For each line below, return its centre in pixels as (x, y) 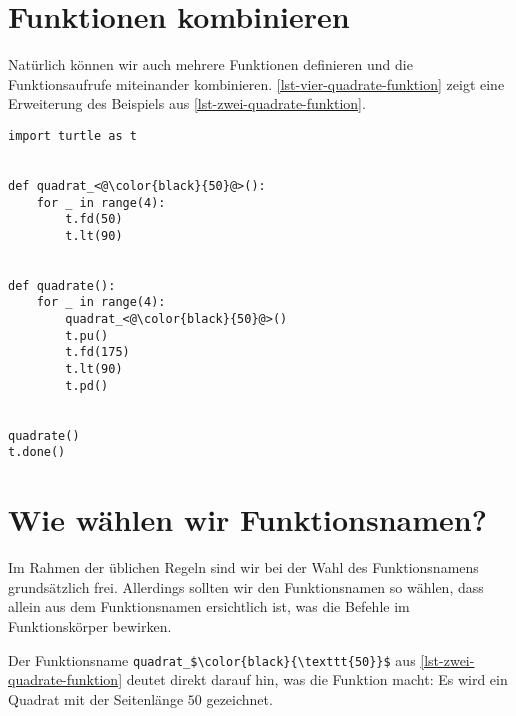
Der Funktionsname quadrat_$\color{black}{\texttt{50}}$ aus (212, 659)
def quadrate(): (62, 285)
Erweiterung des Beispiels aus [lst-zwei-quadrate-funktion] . (187, 103)
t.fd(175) (97, 352)
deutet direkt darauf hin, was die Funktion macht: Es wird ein (317, 679)
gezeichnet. (239, 698)
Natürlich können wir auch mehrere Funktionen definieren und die (210, 64)
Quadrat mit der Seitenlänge (96, 698)
